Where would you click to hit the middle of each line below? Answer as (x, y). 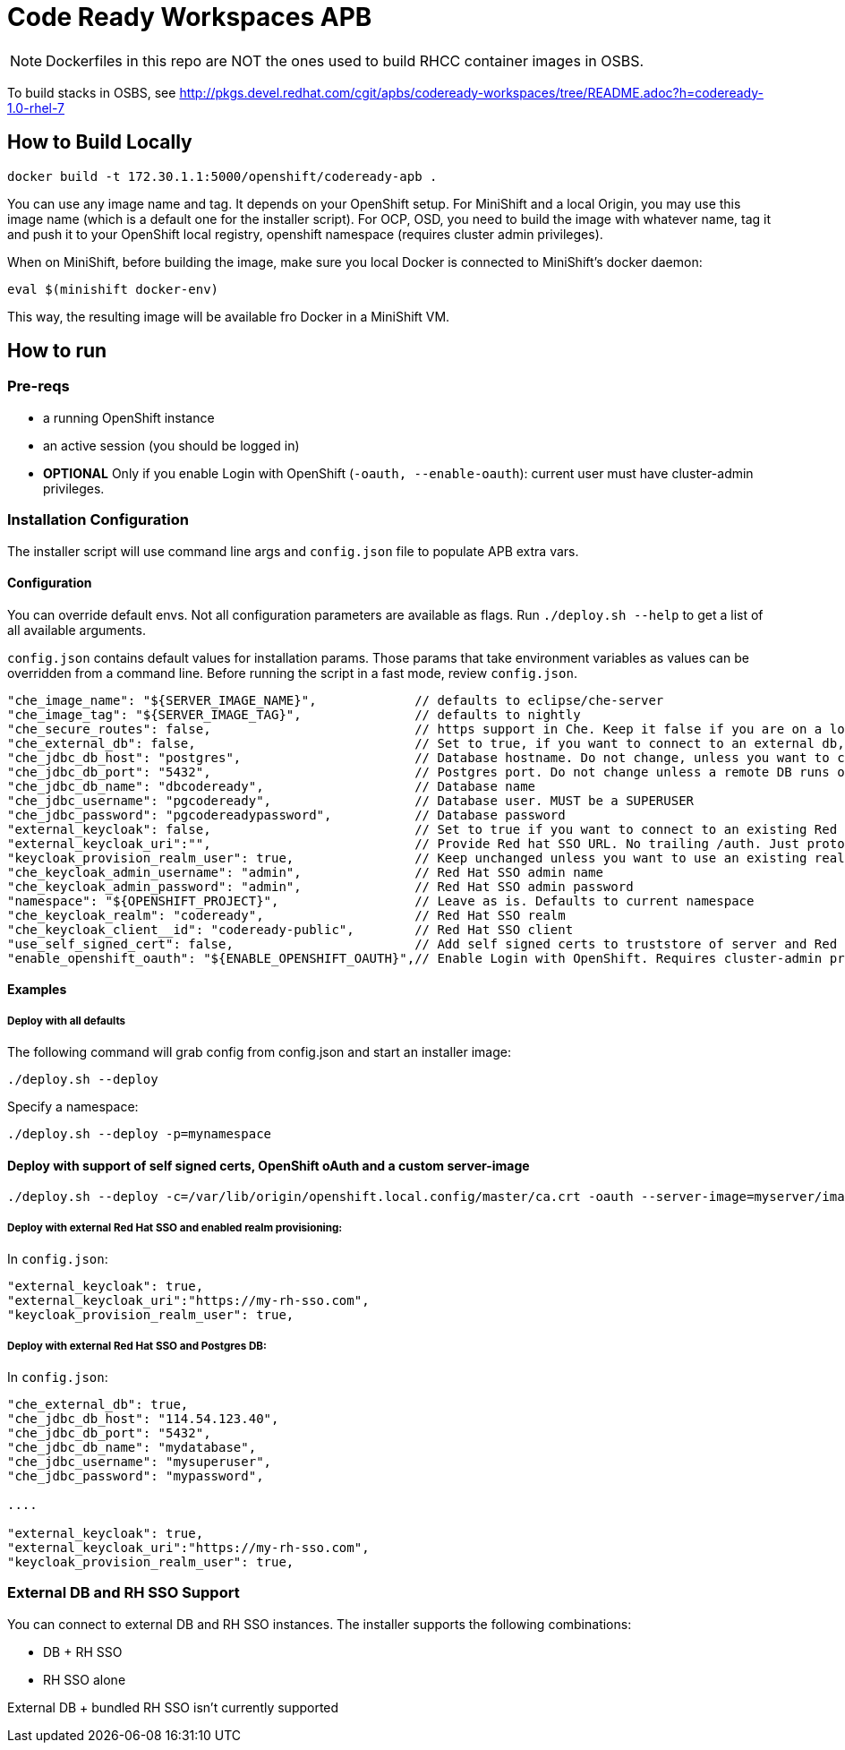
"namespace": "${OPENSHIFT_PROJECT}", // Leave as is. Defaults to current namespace (381, 901)
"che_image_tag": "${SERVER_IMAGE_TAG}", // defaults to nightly (294, 714)
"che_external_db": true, (98, 1404)
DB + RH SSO (83, 1651)
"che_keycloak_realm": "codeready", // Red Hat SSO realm (286, 915)
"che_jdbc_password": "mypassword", (136, 1475)
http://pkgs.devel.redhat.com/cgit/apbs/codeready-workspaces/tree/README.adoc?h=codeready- (471, 92)
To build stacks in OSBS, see (92, 92)
